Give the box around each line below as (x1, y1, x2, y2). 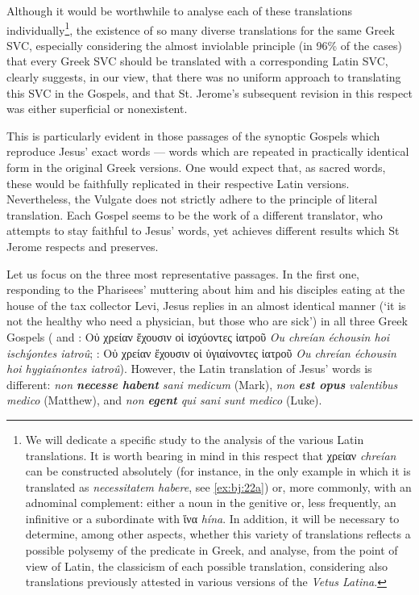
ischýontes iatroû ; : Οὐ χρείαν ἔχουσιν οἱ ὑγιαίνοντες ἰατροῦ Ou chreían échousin (6, 344, 396, 361)
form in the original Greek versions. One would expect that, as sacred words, (6, 159, 386, 175)
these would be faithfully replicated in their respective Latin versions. (6, 174, 350, 191)
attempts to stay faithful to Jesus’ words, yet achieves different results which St (6, 222, 400, 239)
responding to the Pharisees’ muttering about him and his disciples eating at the (6, 281, 405, 298)
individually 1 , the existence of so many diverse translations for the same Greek (6, 19, 395, 38)
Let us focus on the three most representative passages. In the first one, (6, 265, 360, 282)
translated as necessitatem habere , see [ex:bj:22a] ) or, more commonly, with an (25, 478, 412, 495)
